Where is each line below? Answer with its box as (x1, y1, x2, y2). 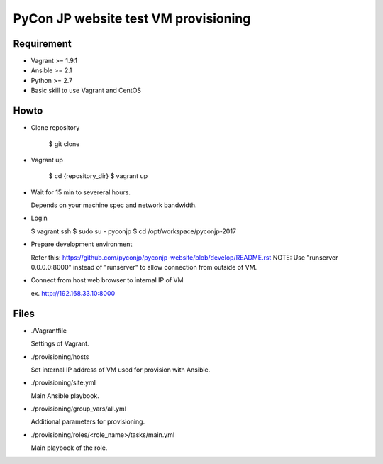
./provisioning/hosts (30, 352, 89, 361)
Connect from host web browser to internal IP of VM (30, 276, 184, 285)
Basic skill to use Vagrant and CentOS (30, 86, 142, 95)
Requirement (13, 38, 72, 50)
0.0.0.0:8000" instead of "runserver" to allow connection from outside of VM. (30, 263, 257, 272)
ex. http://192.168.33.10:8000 (30, 289, 116, 297)
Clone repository (30, 123, 80, 132)
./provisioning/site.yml (30, 378, 96, 387)
